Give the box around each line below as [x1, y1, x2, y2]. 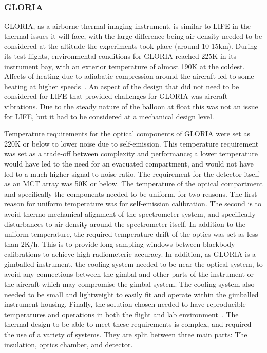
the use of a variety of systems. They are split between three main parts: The [4, 329, 247, 340]
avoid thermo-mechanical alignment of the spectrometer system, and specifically [4, 208, 256, 219]
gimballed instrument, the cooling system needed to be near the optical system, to [4, 258, 263, 269]
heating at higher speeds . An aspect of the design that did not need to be [4, 80, 239, 91]
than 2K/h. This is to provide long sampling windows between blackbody [4, 238, 235, 249]
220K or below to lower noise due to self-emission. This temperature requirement [4, 138, 259, 149]
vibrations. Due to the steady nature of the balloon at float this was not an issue [4, 100, 258, 111]
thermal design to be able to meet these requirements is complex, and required [4, 319, 252, 329]
